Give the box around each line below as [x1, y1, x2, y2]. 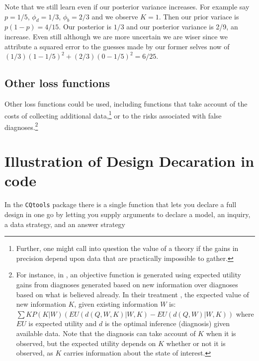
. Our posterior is [59, 21, 112, 32]
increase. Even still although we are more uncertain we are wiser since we [4, 31, 228, 41]
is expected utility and [28, 318, 97, 329]
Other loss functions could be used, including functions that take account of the [4, 98, 248, 109]
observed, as [16, 348, 53, 358]
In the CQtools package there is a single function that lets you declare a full [4, 199, 237, 210]
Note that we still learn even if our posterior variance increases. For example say [4, 1, 250, 11]
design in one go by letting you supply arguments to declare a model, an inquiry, [4, 209, 251, 220]
